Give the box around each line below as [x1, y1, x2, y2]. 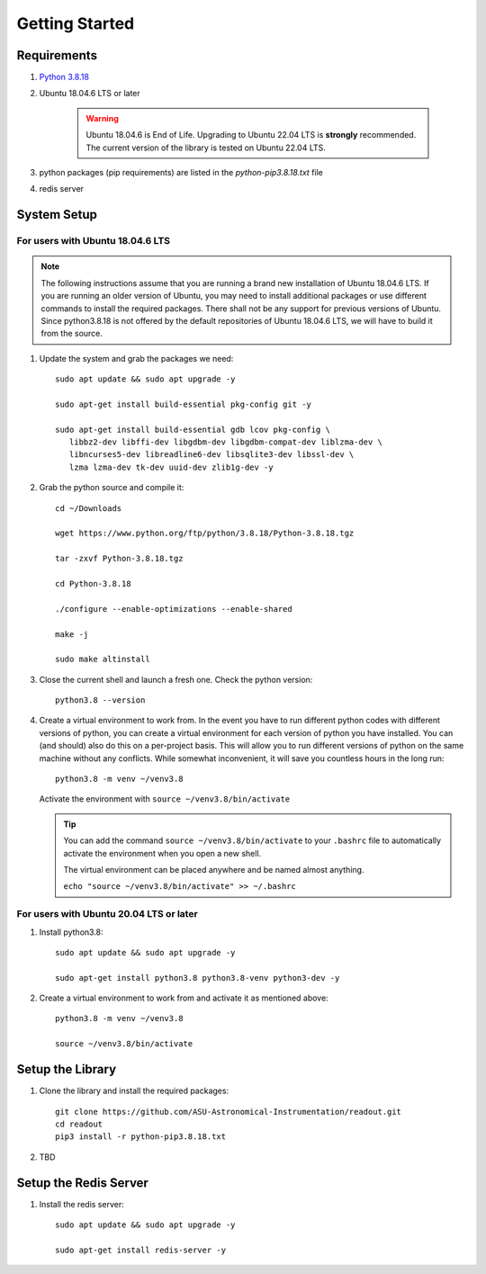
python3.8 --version [55, 695, 146, 705]
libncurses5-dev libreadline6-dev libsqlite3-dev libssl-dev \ [68, 450, 355, 460]
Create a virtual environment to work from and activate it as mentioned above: [39, 992, 328, 1003]
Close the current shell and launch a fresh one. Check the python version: [39, 674, 313, 685]
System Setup [16, 207, 98, 222]
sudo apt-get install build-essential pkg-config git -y [55, 399, 312, 409]
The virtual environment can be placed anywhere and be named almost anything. [63, 865, 364, 875]
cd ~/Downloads [55, 503, 122, 513]
